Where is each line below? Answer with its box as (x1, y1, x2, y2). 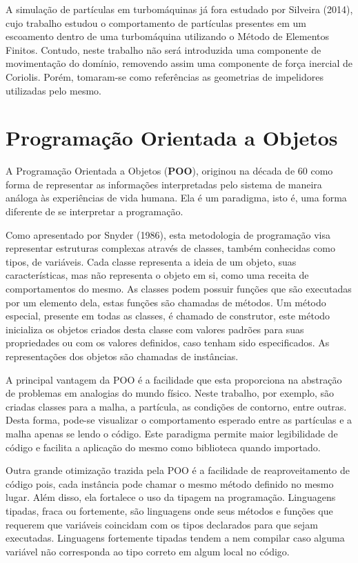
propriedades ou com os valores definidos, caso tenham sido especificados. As (6, 335, 330, 350)
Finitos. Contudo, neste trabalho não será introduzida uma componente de (6, 42, 321, 57)
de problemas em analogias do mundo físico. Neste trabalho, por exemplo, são (6, 386, 335, 400)
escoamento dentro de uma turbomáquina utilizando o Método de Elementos (6, 29, 330, 43)
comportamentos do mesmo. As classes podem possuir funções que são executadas (6, 281, 352, 296)
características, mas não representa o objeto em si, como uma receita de (6, 268, 309, 282)
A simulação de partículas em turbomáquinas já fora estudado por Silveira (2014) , (6, 2, 353, 16)
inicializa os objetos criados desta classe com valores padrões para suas (6, 322, 304, 336)
